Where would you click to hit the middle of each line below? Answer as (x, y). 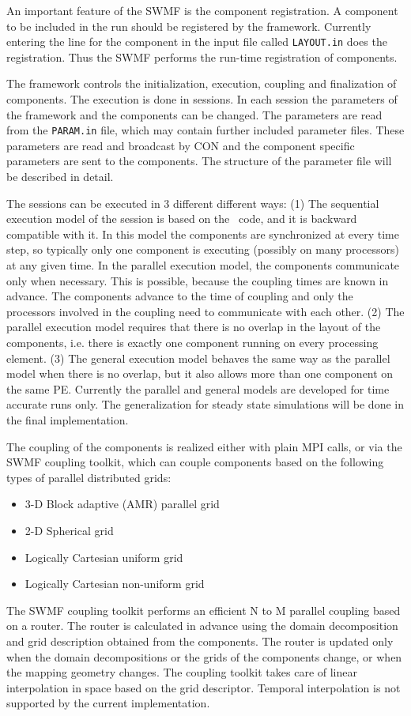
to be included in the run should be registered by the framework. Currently (189, 26)
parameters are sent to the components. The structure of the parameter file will (199, 161)
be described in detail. (60, 177)
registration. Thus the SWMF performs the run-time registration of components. (202, 57)
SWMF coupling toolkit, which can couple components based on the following (195, 462)
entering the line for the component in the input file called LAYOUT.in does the (197, 41)
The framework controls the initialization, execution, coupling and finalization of (202, 83)
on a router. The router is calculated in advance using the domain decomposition (202, 626)
